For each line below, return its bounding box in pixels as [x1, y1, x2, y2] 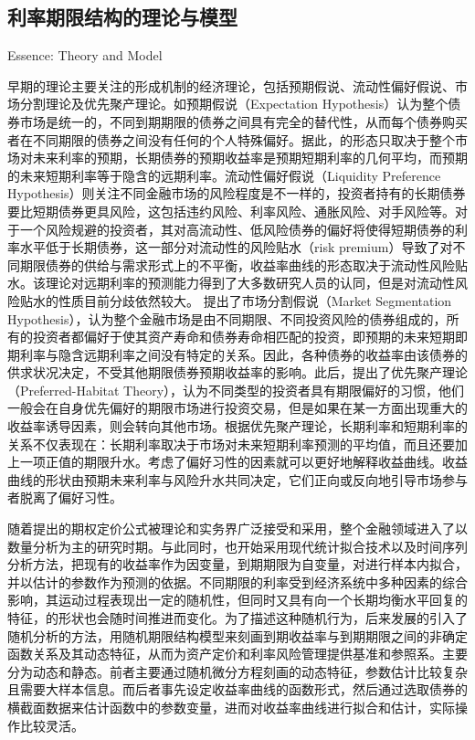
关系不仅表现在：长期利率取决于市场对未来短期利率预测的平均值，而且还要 [7, 434, 455, 453]
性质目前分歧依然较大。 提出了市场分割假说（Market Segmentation [58, 291, 452, 310]
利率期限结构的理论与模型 [7, 3, 237, 31]
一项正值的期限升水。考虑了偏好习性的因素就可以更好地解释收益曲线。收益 [19, 452, 468, 471]
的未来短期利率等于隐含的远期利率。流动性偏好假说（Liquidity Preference [7, 165, 441, 185]
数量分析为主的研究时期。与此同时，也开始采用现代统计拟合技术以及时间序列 [7, 536, 468, 555]
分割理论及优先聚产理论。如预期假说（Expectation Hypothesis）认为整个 [19, 94, 449, 113]
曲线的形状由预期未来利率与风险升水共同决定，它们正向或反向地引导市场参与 [7, 470, 468, 489]
